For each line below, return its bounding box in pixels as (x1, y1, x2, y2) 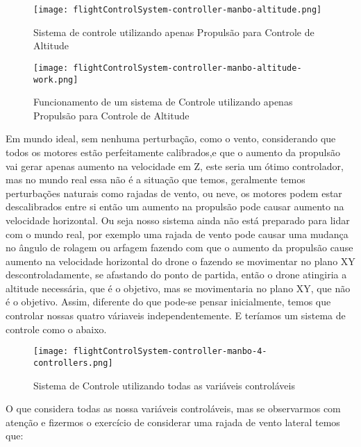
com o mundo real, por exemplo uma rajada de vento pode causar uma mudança (6, 226, 349, 241)
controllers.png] (33, 357, 113, 368)
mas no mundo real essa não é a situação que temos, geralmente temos (6, 172, 305, 187)
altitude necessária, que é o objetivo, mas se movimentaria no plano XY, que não (6, 280, 351, 295)
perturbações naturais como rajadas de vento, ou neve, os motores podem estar (6, 185, 342, 200)
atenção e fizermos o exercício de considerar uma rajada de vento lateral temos (6, 414, 340, 429)
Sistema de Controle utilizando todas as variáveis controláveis (33, 378, 295, 392)
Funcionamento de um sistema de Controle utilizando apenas (33, 94, 293, 109)
